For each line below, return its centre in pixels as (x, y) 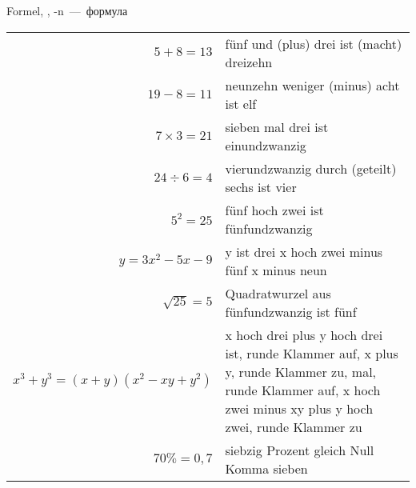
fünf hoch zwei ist (274, 210)
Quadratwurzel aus (278, 293)
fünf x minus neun (276, 270)
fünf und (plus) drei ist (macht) (314, 43)
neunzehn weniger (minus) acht (312, 85)
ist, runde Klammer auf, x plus (312, 353)
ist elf (241, 103)
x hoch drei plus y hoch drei (304, 334)
